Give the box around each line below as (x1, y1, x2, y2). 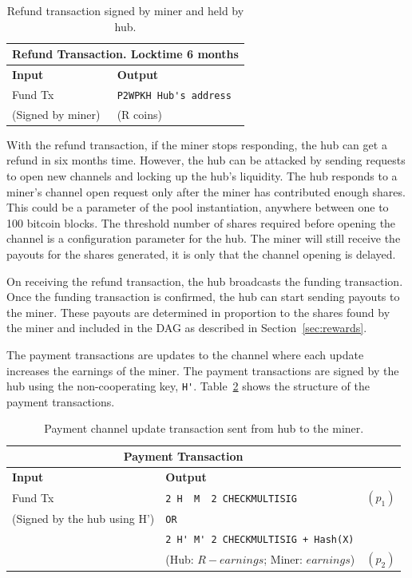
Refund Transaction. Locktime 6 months (12, 46, 239, 62)
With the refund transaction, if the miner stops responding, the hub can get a (6, 136, 387, 152)
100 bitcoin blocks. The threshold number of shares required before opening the (6, 214, 396, 231)
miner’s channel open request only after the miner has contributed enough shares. (6, 183, 406, 200)
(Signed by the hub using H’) (12, 510, 155, 526)
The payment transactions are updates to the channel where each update (6, 346, 364, 362)
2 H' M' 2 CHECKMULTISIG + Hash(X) (165, 533, 355, 545)
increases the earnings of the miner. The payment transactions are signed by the (6, 362, 399, 378)
